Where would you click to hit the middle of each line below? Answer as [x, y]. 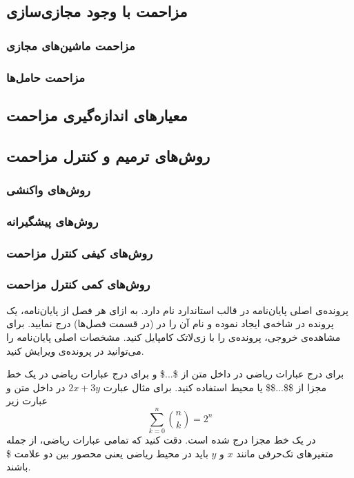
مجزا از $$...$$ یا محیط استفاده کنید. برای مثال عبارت [215, 387]
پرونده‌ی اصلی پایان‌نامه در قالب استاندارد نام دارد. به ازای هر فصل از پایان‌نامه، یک [177, 310]
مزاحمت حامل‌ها [46, 77]
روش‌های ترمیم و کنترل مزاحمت [108, 155]
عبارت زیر [27, 401]
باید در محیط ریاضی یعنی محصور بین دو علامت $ [107, 453]
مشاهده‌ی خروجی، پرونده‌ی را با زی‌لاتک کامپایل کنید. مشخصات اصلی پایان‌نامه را [174, 336]
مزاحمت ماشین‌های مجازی [71, 45]
